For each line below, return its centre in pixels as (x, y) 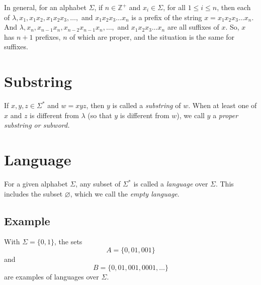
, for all (174, 7)
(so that (100, 115)
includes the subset (33, 193)
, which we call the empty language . (125, 193)
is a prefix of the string (167, 17)
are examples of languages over (52, 276)
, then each (234, 7)
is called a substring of (147, 105)
